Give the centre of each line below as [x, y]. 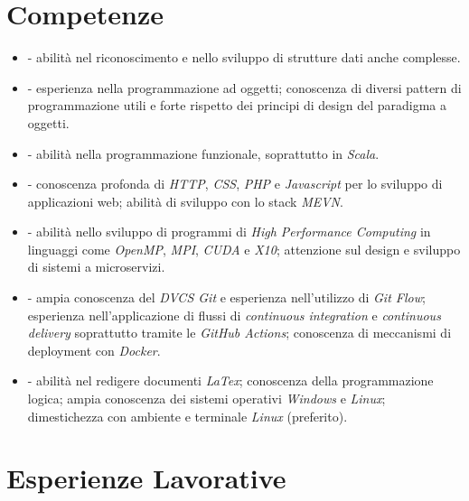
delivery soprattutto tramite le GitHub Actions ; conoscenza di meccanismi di [239, 333]
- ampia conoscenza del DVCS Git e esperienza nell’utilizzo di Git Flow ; [226, 297]
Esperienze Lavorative [146, 478]
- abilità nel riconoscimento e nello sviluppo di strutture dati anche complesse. [244, 57]
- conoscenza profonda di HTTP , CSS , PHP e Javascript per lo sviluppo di [235, 184]
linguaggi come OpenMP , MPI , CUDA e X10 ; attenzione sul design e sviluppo [244, 249]
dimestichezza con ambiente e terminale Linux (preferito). [188, 416]
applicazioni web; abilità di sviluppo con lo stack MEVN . [185, 201]
